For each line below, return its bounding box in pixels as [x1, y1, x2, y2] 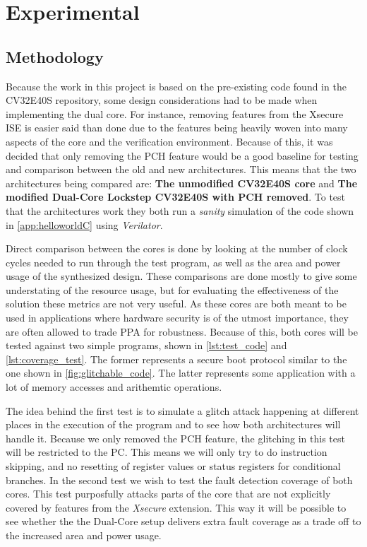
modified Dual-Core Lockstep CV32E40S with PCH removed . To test [6, 189, 346, 204]
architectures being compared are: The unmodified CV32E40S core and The [6, 175, 358, 190]
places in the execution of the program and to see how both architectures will [6, 417, 341, 432]
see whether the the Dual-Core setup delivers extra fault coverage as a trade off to [6, 514, 361, 529]
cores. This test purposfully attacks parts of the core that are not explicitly [6, 486, 331, 501]
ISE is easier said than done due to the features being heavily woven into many [6, 120, 348, 135]
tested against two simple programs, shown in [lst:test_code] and [6, 338, 287, 353]
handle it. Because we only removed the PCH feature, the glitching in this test [6, 430, 345, 445]
